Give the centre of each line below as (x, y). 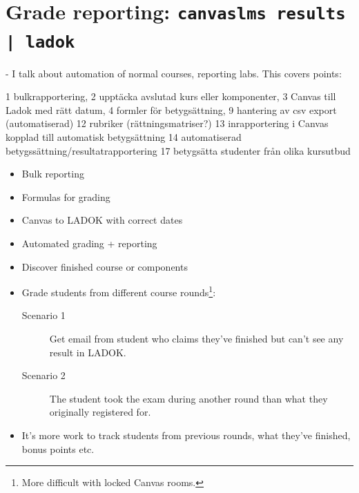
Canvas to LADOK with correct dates (102, 220)
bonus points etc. (58, 448)
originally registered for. (100, 412)
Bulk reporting (53, 174)
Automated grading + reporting (89, 243)
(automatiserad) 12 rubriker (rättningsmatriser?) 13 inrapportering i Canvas (167, 123)
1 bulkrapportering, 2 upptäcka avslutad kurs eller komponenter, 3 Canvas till (171, 96)
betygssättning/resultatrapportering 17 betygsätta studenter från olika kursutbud (178, 150)
